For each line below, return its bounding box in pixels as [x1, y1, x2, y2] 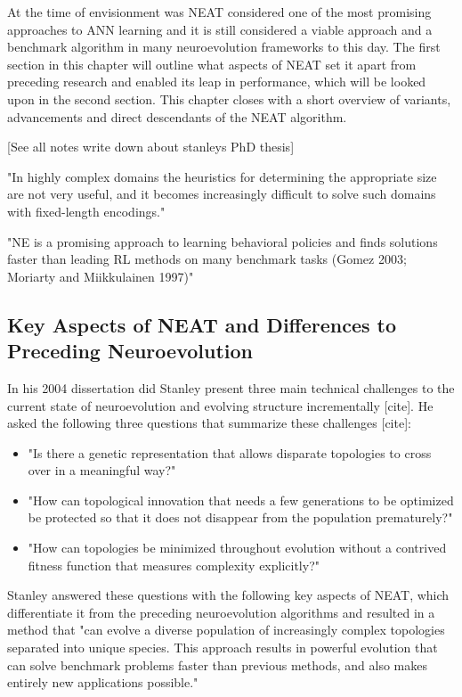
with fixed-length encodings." [7, 201, 166, 220]
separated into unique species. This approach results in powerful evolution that [7, 638, 438, 657]
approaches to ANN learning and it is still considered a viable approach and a [7, 20, 433, 38]
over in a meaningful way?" [28, 461, 176, 480]
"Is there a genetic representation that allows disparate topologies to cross [28, 443, 432, 462]
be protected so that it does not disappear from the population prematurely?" [28, 508, 453, 527]
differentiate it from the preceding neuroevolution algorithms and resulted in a [7, 603, 435, 621]
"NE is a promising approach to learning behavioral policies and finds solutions [7, 232, 438, 250]
